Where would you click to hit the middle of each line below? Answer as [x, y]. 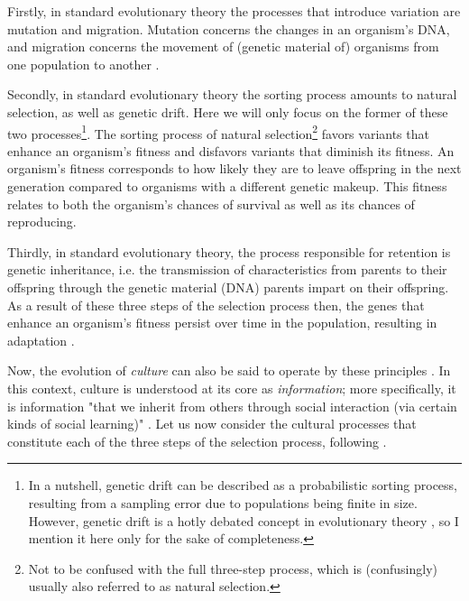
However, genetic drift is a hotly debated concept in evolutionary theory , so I [244, 520]
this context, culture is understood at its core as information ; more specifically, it [232, 388]
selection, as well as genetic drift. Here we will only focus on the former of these [228, 111]
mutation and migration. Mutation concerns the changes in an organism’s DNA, [229, 28]
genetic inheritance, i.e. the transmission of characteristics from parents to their [227, 269]
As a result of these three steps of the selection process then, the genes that [216, 305]
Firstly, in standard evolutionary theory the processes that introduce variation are [234, 11]
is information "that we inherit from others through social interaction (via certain [232, 406]
